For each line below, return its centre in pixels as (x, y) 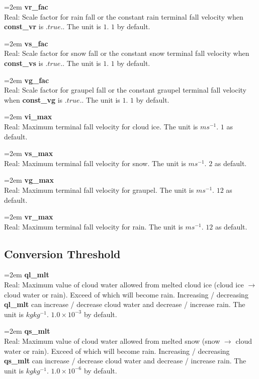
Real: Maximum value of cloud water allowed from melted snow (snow (112, 341)
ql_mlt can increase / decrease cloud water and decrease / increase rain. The (125, 304)
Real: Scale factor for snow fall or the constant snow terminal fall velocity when (127, 53)
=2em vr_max (29, 217)
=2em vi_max (28, 117)
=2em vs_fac (26, 43)
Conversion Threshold (62, 253)
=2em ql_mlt (27, 275)
